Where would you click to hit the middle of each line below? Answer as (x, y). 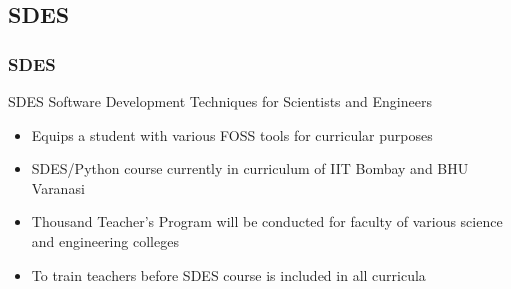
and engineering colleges (105, 240)
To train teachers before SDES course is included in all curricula (228, 274)
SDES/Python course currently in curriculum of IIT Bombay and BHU (250, 168)
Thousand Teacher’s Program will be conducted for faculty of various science (267, 221)
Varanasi (58, 187)
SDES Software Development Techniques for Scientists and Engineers (220, 101)
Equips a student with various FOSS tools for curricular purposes (232, 134)
